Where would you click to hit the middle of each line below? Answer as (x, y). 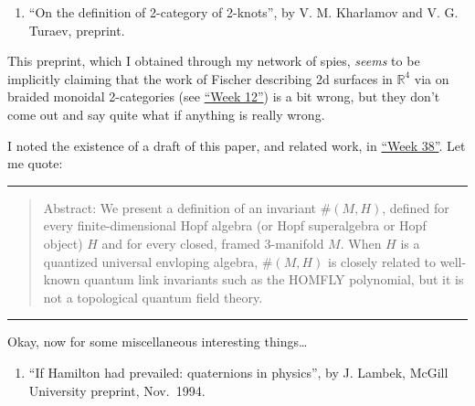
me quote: (35, 163)
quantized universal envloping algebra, (151, 261)
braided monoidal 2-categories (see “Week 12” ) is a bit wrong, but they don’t (224, 96)
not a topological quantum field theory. (153, 297)
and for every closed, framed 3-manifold (213, 243)
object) (63, 243)
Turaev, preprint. (77, 30)
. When (361, 243)
